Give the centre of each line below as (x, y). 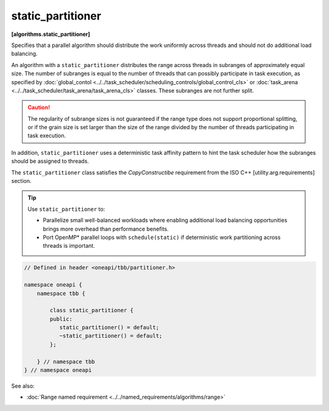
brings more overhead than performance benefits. (106, 229)
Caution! (39, 107)
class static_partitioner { (92, 310)
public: (61, 319)
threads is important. (69, 246)
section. (21, 181)
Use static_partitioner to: (66, 209)
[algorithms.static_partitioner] (51, 34)
